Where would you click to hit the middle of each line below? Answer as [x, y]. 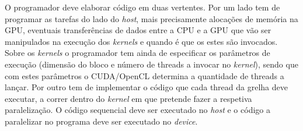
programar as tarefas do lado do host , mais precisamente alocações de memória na [151, 18]
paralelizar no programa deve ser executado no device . [101, 121]
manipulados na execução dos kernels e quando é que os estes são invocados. [141, 41]
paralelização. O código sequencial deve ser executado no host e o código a [137, 110]
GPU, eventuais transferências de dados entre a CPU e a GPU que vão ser [138, 30]
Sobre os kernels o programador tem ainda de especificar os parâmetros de [137, 53]
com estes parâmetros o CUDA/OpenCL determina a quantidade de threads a [144, 75]
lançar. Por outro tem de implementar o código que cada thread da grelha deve [146, 87]
